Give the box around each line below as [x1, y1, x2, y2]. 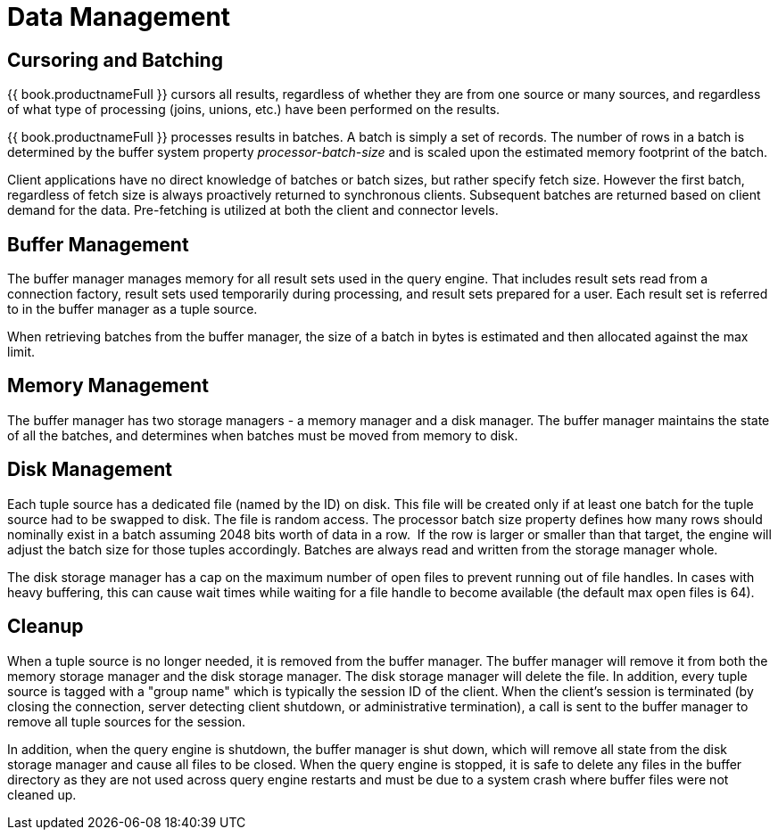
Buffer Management [7, 233, 189, 256]
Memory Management [7, 374, 209, 398]
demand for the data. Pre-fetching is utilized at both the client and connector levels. [7, 202, 499, 218]
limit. [7, 344, 36, 360]
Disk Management [7, 458, 173, 481]
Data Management [7, 2, 231, 32]
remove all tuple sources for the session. [7, 713, 246, 729]
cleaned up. [7, 786, 77, 802]
